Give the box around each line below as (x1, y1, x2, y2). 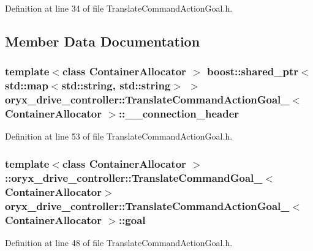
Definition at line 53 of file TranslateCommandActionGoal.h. (5, 130, 233, 143)
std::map (5, 78, 48, 93)
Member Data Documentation (5, 31, 200, 50)
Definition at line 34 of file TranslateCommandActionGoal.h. (5, 2, 233, 14)
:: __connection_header (118, 106, 239, 121)
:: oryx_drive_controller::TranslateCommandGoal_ (5, 170, 263, 185)
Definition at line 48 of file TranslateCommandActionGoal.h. (5, 236, 233, 249)
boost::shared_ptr (206, 64, 299, 79)
